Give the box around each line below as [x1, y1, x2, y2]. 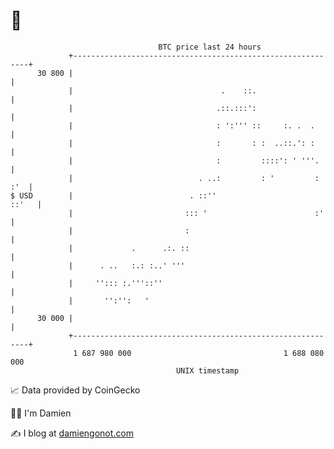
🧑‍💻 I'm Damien [10, 407, 72, 419]
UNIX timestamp [175, 365, 240, 376]
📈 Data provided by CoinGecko [10, 384, 141, 396]
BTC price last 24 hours [158, 42, 262, 52]
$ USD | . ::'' [10, 190, 217, 201]
